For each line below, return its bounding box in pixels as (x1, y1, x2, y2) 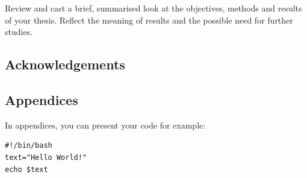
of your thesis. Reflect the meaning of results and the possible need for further (5, 13, 293, 26)
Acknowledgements (5, 55, 125, 74)
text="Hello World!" (5, 153, 87, 162)
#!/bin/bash (5, 141, 52, 150)
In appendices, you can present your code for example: (5, 118, 206, 131)
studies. (5, 25, 33, 38)
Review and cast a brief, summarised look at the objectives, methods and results (5, 2, 302, 14)
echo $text (5, 165, 48, 174)
